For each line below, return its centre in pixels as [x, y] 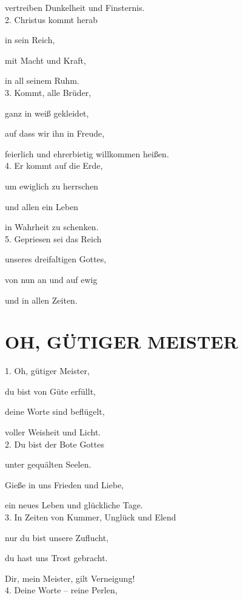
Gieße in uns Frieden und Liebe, [65, 484]
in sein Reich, [30, 40]
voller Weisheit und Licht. [53, 432]
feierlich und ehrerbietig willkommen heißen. [87, 153]
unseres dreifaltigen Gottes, [56, 259]
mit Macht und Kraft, [45, 60]
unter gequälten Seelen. [48, 464]
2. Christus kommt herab [52, 19]
